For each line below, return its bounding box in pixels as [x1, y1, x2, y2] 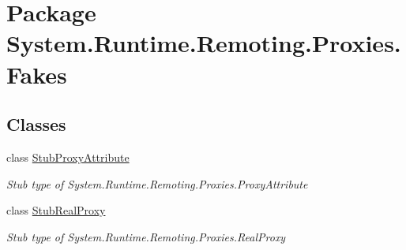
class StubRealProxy [6, 202, 106, 218]
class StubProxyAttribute [6, 148, 130, 165]
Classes [6, 112, 66, 136]
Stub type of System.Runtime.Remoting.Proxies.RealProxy [6, 228, 286, 244]
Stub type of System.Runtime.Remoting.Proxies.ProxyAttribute [6, 175, 308, 192]
